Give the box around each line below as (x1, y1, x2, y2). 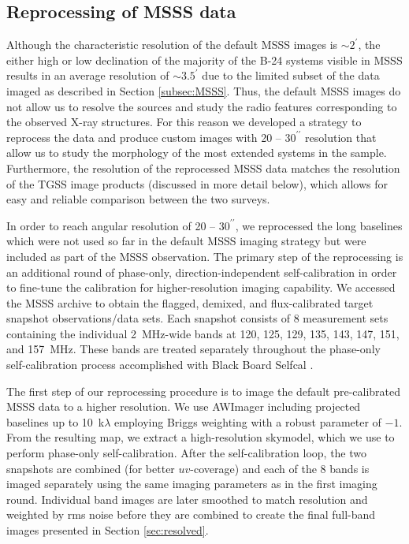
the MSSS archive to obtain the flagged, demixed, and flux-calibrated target (6, 294, 374, 311)
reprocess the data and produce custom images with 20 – (6, 129, 281, 145)
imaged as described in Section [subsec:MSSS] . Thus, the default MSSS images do (6, 82, 401, 99)
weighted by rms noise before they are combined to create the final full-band (6, 506, 376, 523)
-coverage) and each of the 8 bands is (190, 460, 370, 476)
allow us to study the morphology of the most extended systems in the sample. (6, 144, 387, 161)
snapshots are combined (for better (6, 460, 175, 476)
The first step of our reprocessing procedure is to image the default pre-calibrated (6, 382, 401, 399)
